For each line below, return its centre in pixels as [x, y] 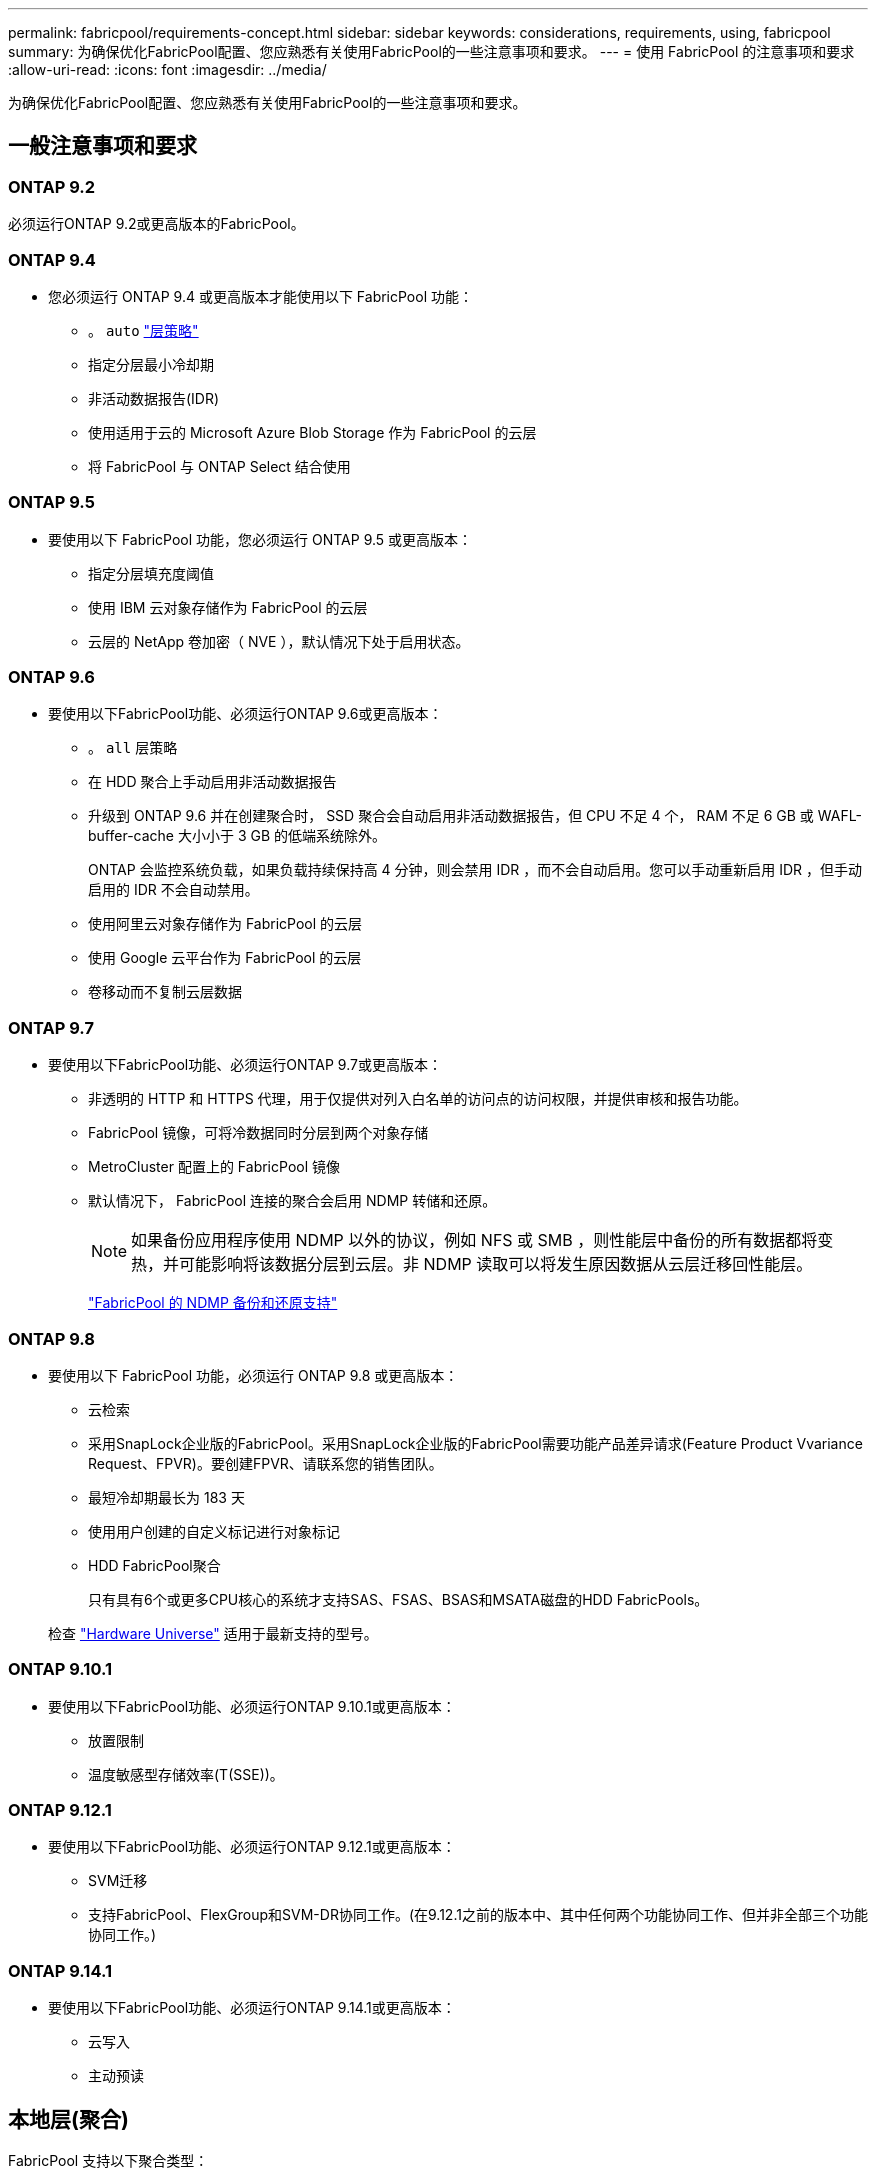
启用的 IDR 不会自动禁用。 [173, 890]
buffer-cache [131, 836]
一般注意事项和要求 [102, 146]
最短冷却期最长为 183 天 [166, 1497]
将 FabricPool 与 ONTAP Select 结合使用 [219, 466]
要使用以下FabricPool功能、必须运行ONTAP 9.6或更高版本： [245, 714]
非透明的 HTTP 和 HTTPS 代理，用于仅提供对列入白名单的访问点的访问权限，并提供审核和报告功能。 [418, 1099]
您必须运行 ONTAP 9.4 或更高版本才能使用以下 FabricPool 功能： [260, 296]
